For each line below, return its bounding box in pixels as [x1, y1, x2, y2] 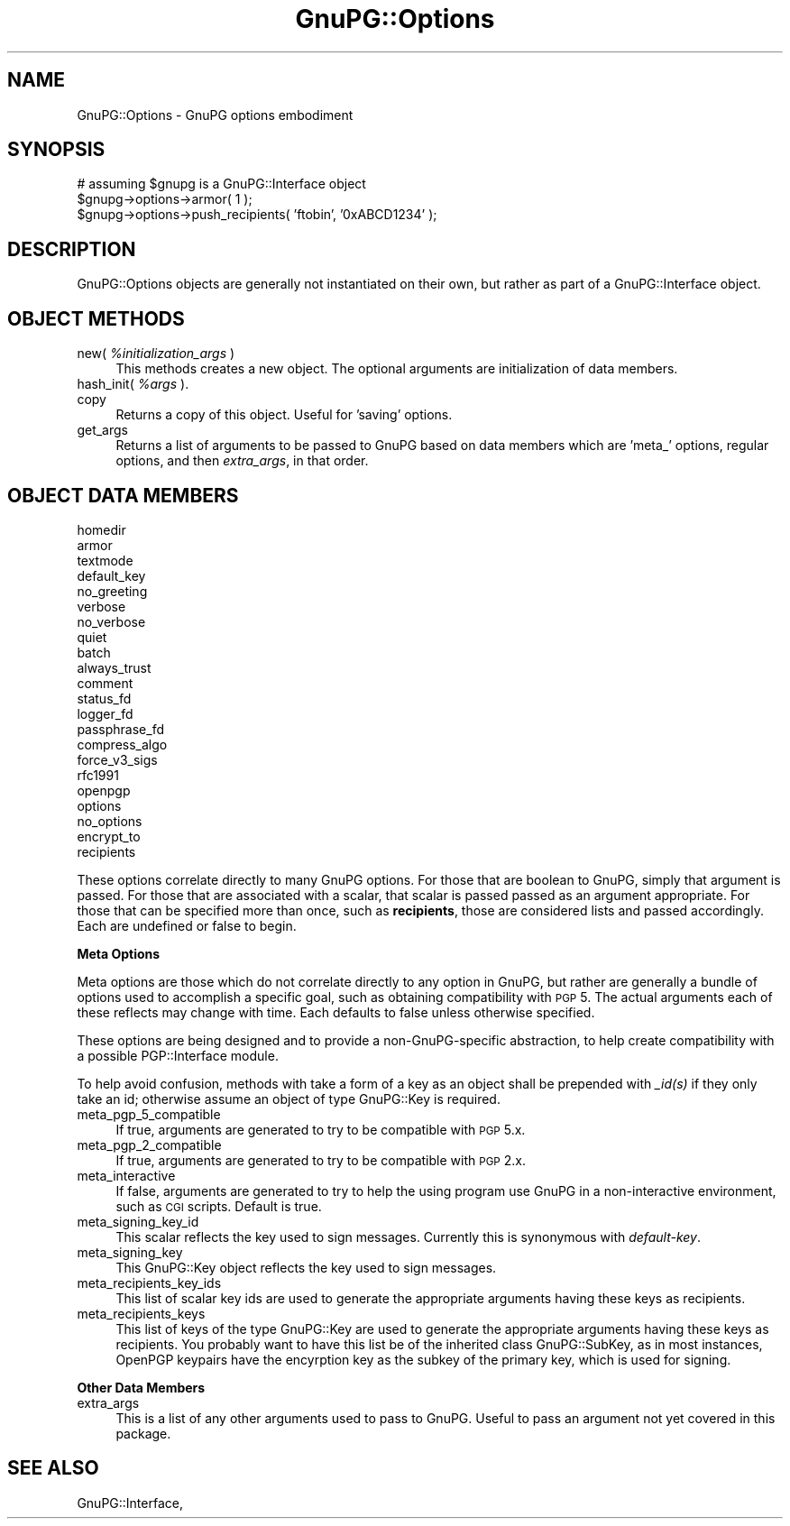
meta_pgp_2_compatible [77, 1136, 222, 1153]
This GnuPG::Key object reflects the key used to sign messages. [115, 1259, 497, 1275]
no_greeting [77, 583, 148, 599]
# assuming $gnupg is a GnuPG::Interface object [77, 176, 366, 192]
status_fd [77, 690, 132, 706]
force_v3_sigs [77, 751, 158, 768]
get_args [77, 422, 128, 438]
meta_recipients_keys [77, 1305, 206, 1321]
